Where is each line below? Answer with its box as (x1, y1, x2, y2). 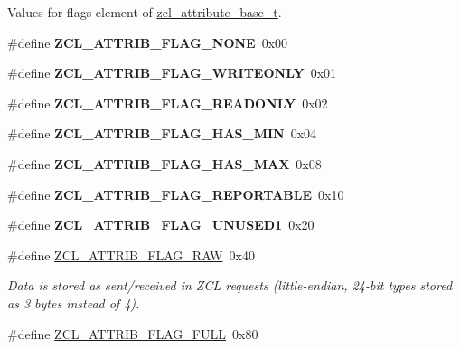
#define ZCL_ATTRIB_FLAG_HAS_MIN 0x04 (7, 124, 317, 143)
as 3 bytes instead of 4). (7, 293, 140, 312)
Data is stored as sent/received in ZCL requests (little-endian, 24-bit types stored (7, 276, 453, 295)
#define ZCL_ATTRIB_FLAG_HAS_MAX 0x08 (7, 154, 322, 173)
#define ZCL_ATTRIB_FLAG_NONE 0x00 (7, 33, 288, 52)
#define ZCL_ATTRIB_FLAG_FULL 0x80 (7, 324, 258, 343)
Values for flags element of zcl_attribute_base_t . (7, 3, 282, 21)
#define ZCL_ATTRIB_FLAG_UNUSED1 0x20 (7, 215, 314, 234)
